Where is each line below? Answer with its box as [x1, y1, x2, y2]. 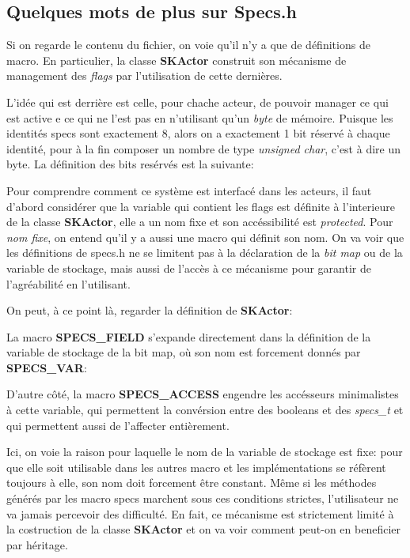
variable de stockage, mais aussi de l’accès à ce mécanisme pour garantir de [6, 259, 371, 276]
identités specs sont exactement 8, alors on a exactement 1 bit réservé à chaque [6, 125, 390, 141]
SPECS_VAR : [6, 359, 87, 375]
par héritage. [6, 536, 68, 552]
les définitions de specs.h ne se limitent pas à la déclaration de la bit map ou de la [6, 244, 403, 261]
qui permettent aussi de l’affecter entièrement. [6, 417, 230, 433]
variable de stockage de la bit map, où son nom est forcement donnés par [6, 344, 361, 360]
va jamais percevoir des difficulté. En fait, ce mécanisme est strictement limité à [6, 505, 394, 522]
